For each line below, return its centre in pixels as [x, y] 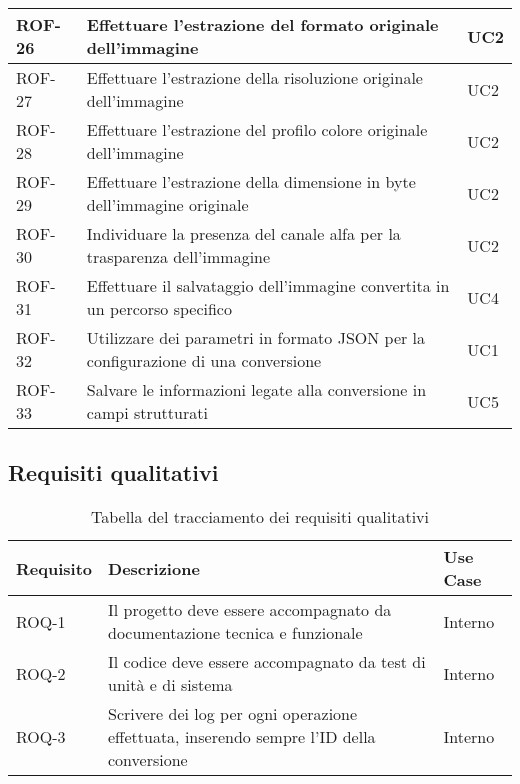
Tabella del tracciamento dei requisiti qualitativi [260, 517]
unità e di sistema [170, 685]
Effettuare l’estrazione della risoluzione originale [254, 77]
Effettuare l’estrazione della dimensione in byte [251, 181]
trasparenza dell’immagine [178, 256]
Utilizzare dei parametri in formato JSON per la [256, 337]
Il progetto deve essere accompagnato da [250, 610]
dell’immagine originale [167, 204]
